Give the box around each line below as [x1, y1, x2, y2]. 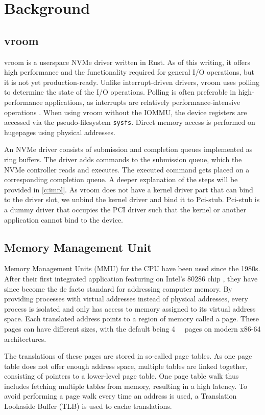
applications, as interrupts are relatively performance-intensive [45, 96, 240, 107]
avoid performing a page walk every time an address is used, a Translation [4, 390, 237, 401]
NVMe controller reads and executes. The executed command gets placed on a [4, 164, 250, 174]
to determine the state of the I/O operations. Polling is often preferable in [4, 86, 236, 97]
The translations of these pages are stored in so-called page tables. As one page [4, 351, 252, 361]
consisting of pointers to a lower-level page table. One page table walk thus [4, 370, 239, 381]
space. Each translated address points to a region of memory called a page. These [4, 313, 259, 324]
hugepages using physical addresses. [4, 126, 115, 137]
